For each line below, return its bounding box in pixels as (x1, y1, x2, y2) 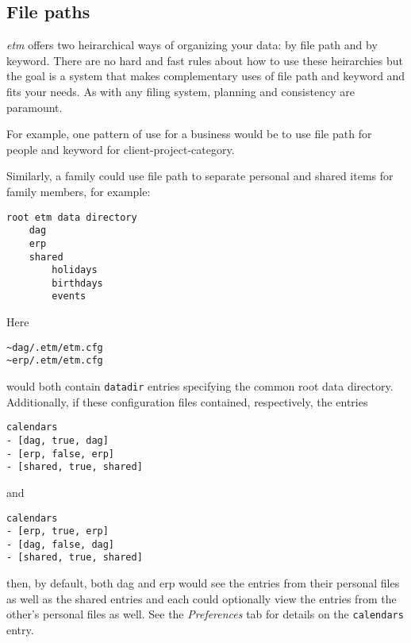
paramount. (6, 98, 63, 115)
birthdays (52, 277, 103, 289)
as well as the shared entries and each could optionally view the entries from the (6, 590, 397, 606)
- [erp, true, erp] (6, 526, 109, 537)
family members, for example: (6, 183, 151, 199)
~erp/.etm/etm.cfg (6, 355, 103, 367)
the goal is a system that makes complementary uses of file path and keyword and (6, 67, 405, 84)
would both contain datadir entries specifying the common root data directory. (6, 378, 394, 395)
